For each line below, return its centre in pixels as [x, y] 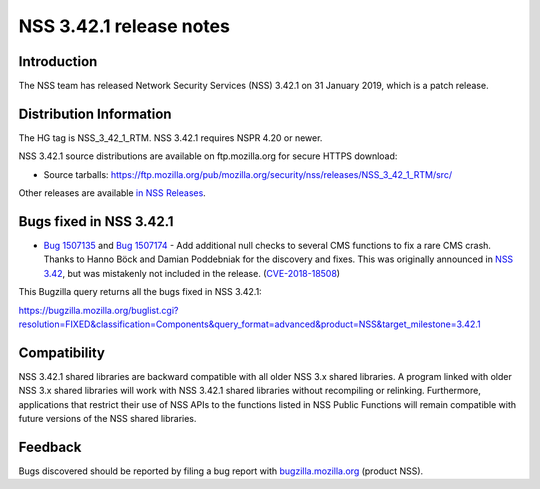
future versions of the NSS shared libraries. [107, 419]
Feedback [50, 446]
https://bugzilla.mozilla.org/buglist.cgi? [98, 310]
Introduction [58, 61]
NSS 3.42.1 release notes [124, 26]
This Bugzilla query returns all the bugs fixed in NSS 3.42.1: [140, 292]
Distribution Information [95, 113]
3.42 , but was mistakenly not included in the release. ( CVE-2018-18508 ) [191, 273]
